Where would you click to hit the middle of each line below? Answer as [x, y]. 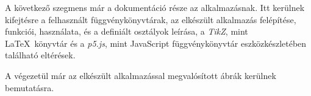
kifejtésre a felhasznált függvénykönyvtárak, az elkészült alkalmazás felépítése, [151, 19]
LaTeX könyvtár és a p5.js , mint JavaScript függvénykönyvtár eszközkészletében [156, 43]
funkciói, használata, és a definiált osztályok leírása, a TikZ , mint [127, 31]
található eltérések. [40, 55]
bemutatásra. [30, 87]
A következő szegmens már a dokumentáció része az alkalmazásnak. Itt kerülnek [155, 7]
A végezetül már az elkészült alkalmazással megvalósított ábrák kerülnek [141, 75]
